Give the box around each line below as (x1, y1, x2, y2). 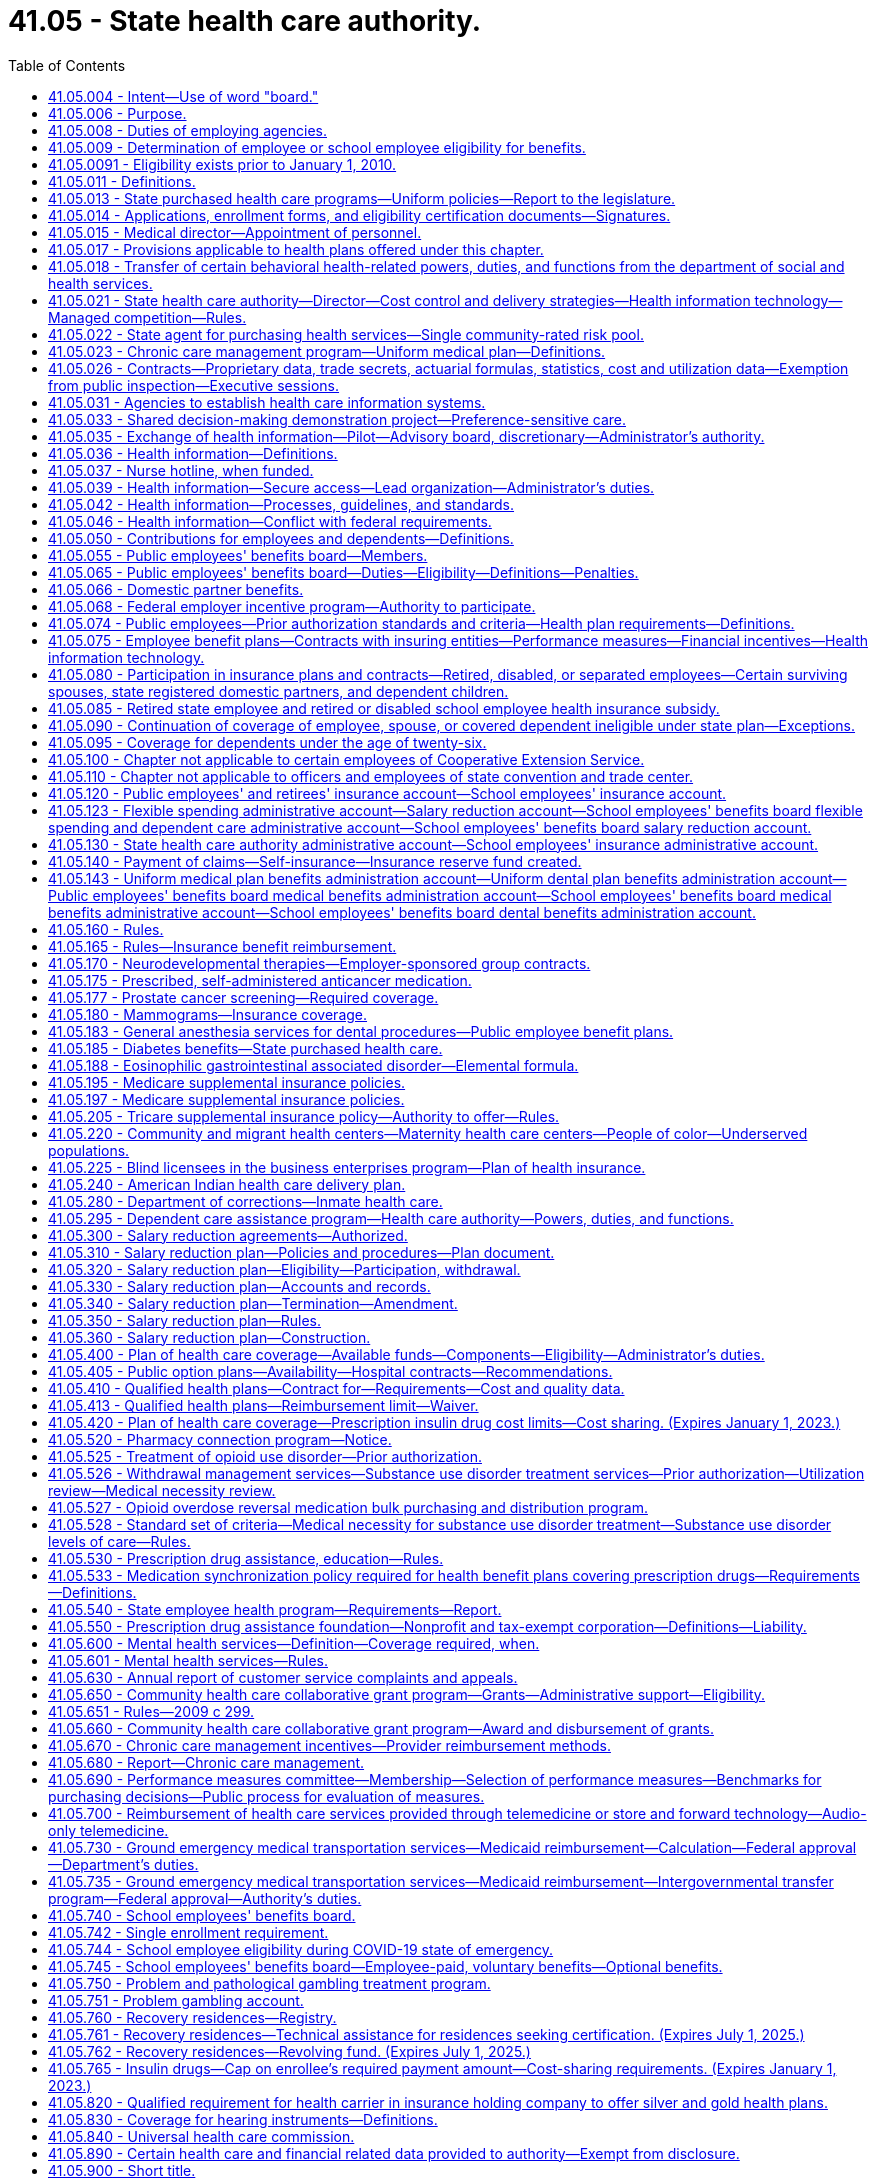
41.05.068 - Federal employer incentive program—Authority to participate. (48, 597, 536, 615)
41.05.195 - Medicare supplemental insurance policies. (48, 1073, 406, 1091)
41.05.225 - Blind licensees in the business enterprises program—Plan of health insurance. (48, 1158, 646, 1176)
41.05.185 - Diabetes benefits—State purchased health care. (48, 1039, 443, 1057)
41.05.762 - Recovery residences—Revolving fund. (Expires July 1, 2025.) (48, 2042, 531, 2060)
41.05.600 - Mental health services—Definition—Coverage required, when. (48, 1634, 540, 1652)
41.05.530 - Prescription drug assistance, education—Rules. (48, 1549, 444, 1567)
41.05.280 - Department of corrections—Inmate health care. (48, 1192, 443, 1210)
